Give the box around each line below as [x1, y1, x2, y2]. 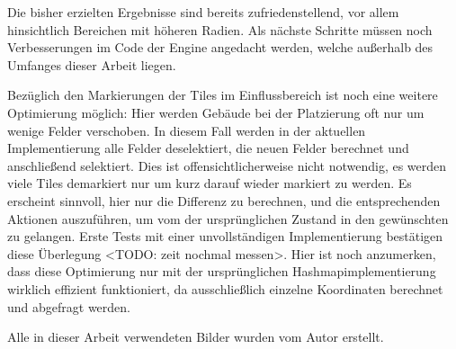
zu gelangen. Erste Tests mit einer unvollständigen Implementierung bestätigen [7, 227, 443, 246]
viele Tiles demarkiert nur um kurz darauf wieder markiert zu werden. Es [7, 174, 412, 192]
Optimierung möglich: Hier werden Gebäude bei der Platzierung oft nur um [7, 103, 425, 121]
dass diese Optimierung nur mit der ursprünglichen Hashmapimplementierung [7, 262, 436, 281]
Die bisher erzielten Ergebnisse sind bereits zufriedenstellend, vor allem [7, 3, 399, 21]
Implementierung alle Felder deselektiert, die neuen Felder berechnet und [7, 139, 409, 157]
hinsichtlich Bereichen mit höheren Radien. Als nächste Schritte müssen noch [7, 20, 433, 39]
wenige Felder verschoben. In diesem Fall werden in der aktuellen [7, 121, 366, 139]
